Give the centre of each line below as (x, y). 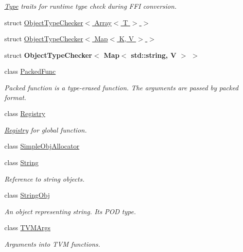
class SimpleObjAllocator (42, 146)
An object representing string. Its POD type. (70, 211)
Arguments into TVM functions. (52, 244)
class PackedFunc (30, 71)
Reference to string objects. (44, 178)
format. (15, 97)
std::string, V (154, 55)
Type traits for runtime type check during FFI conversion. (91, 6)
